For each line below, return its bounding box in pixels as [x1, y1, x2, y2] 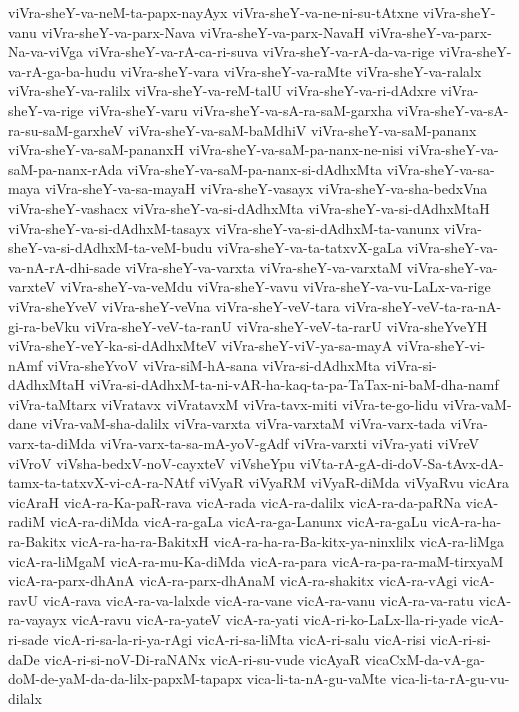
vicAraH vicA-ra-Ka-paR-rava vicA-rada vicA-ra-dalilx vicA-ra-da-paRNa [8, 491, 461, 512]
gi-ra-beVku [8, 315, 80, 336]
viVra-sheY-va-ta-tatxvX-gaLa [216, 237, 403, 258]
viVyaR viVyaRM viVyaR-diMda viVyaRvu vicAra [198, 472, 510, 493]
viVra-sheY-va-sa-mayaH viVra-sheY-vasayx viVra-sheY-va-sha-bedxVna [44, 178, 488, 199]
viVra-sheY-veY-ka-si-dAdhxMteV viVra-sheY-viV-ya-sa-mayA [8, 335, 393, 356]
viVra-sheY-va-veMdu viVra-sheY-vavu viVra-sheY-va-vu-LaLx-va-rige [60, 276, 491, 297]
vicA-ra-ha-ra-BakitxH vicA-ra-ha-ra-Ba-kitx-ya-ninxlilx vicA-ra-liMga [70, 531, 504, 552]
